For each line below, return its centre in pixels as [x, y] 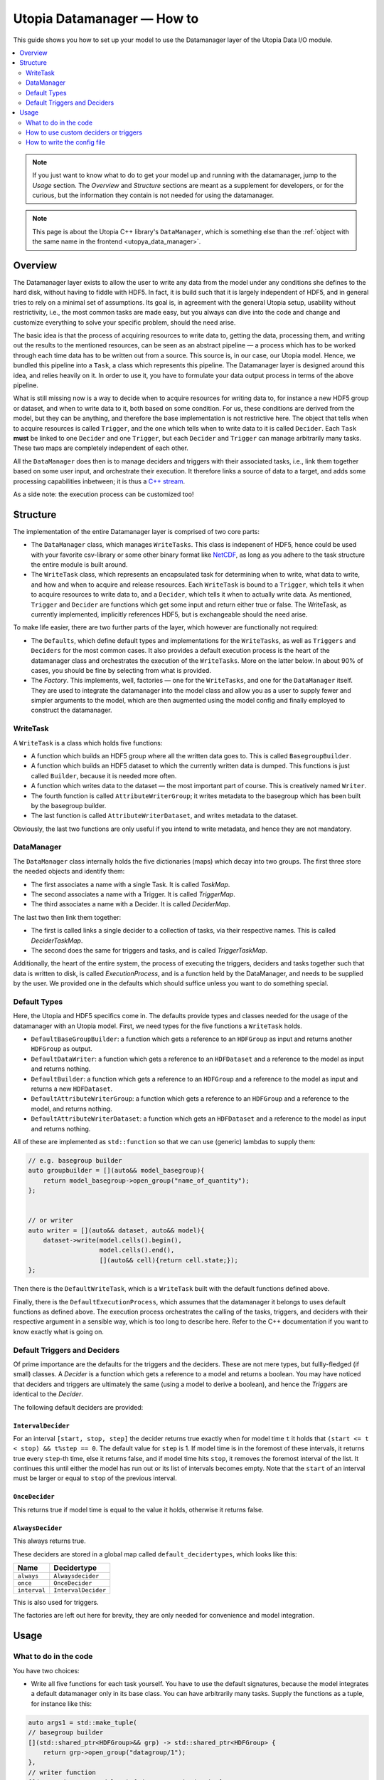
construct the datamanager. [72, 710]
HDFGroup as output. [62, 1049]
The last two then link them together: [67, 917]
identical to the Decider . [48, 1394]
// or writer [51, 1220]
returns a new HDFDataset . [72, 1089]
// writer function [62, 1772]
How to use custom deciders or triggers [84, 132]
